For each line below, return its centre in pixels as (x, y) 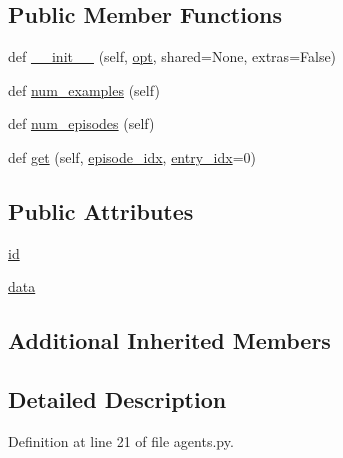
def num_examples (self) (84, 89)
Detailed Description (117, 399)
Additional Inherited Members (169, 340)
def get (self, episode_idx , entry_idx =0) (132, 156)
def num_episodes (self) (81, 123)
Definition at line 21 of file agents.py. (121, 440)
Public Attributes (101, 210)
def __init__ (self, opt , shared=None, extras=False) (172, 56)
